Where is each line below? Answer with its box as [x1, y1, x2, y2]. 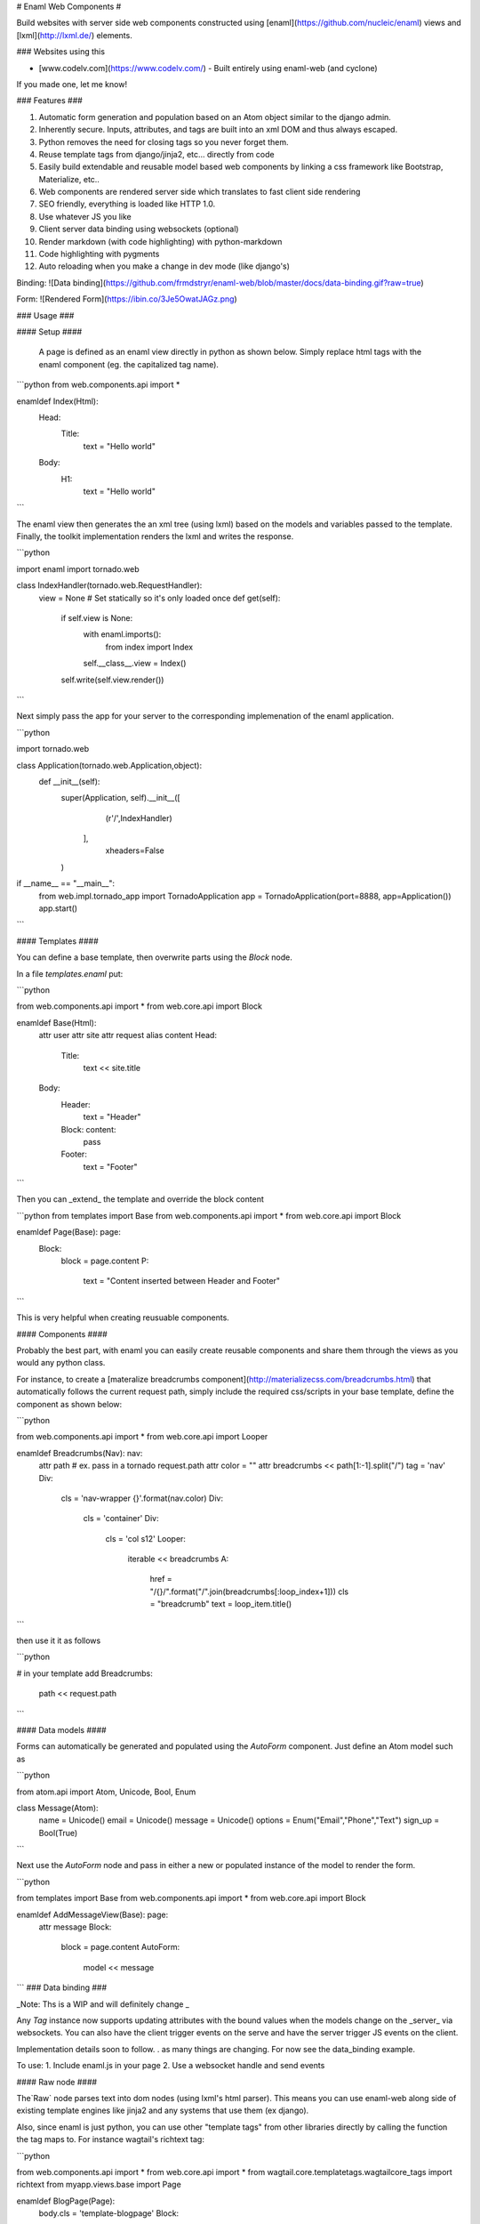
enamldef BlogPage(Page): [16, 2196, 116, 2206]
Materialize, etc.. [38, 173, 100, 184]
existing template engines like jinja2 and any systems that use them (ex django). [16, 2105, 309, 2116]
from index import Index [105, 641, 194, 652]
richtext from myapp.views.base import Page [16, 2180, 181, 2190]
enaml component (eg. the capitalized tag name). [38, 359, 220, 369]
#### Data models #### [16, 1724, 107, 1735]
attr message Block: [38, 1922, 112, 1932]
